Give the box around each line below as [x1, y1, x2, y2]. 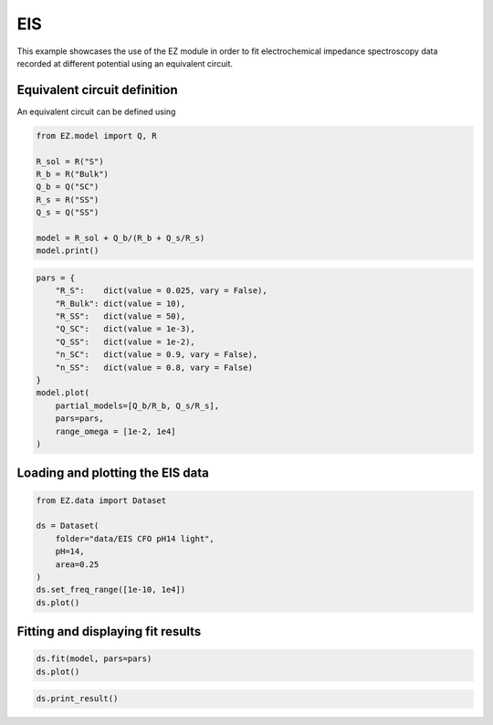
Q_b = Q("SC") [36, 182, 100, 192]
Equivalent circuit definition [16, 82, 178, 98]
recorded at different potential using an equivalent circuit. [16, 58, 233, 68]
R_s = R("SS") [36, 194, 100, 205]
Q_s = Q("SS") [36, 207, 100, 218]
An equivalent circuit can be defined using [16, 106, 176, 117]
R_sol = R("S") [36, 156, 104, 166]
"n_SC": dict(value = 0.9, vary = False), [55, 350, 258, 360]
